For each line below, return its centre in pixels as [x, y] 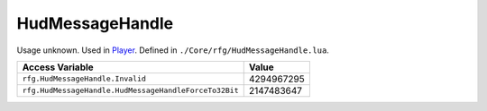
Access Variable [58, 67]
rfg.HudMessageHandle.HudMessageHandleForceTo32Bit [130, 91]
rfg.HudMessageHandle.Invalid [84, 79]
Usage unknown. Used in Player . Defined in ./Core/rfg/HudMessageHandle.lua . [173, 50]
